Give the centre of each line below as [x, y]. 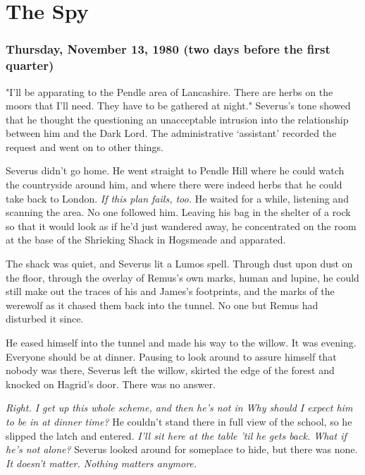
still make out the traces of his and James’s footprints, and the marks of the [170, 291]
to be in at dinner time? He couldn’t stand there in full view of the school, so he [179, 421]
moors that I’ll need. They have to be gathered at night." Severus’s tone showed [178, 106]
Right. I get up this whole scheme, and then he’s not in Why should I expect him [179, 408]
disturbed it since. [45, 319]
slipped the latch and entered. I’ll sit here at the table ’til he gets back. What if [176, 435]
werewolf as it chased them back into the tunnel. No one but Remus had [162, 305]
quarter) [30, 65]
